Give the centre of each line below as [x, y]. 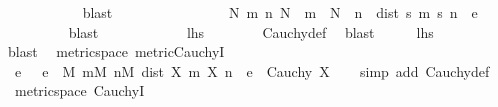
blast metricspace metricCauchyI [116, 51]
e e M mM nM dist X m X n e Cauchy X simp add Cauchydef [252, 70]
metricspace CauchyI [79, 90]
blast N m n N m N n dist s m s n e [280, 12]
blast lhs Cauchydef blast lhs [251, 31]
